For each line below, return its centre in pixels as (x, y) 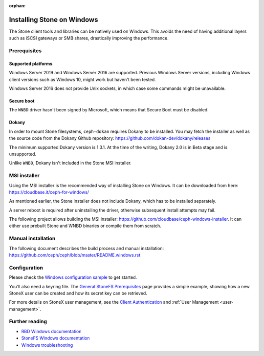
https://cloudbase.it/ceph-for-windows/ (49, 192)
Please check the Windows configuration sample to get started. (73, 277)
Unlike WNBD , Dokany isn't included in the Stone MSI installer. (70, 163)
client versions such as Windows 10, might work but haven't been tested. (82, 79)
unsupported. (23, 154)
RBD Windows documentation (51, 331)
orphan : (17, 6)
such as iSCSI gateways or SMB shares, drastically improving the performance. (89, 38)
